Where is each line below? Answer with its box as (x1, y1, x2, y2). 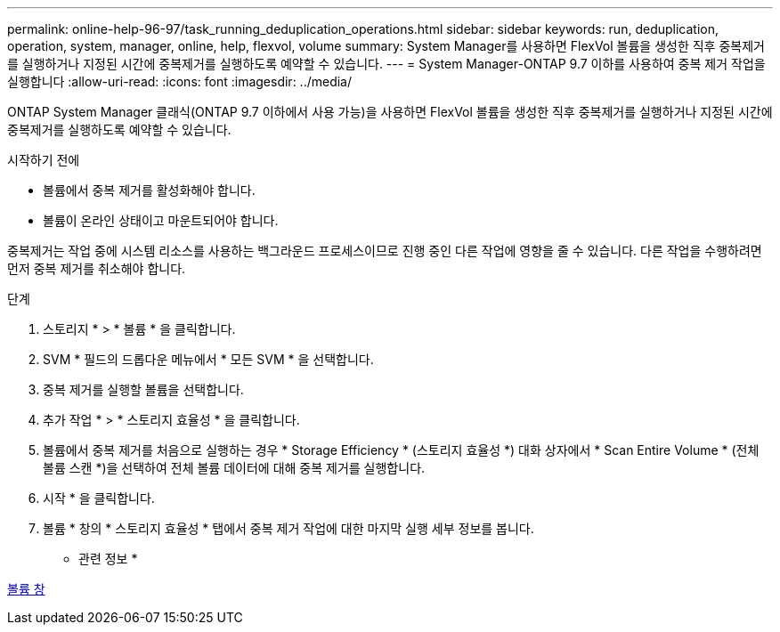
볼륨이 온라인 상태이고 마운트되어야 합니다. (43, 213, 279, 228)
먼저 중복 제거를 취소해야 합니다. (7, 261, 186, 276)
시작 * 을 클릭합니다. (43, 490, 155, 506)
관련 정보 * (78, 551, 138, 566)
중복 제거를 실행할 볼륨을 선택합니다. (43, 382, 244, 397)
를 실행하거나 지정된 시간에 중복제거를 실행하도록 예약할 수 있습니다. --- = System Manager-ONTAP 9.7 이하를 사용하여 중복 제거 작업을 (7, 56, 766, 71)
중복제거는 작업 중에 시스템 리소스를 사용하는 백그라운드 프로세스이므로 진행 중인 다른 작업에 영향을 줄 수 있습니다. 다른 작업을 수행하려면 (7, 243, 762, 258)
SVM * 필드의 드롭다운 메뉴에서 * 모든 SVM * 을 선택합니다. (43, 352, 374, 367)
